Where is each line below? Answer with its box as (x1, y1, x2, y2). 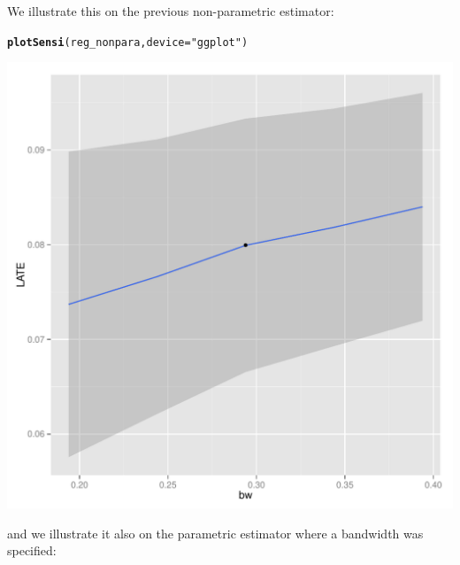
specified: (7, 541, 57, 560)
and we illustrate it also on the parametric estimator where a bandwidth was (7, 523, 424, 542)
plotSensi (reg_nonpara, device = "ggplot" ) (7, 35, 249, 49)
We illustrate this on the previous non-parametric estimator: (7, 2, 334, 19)
